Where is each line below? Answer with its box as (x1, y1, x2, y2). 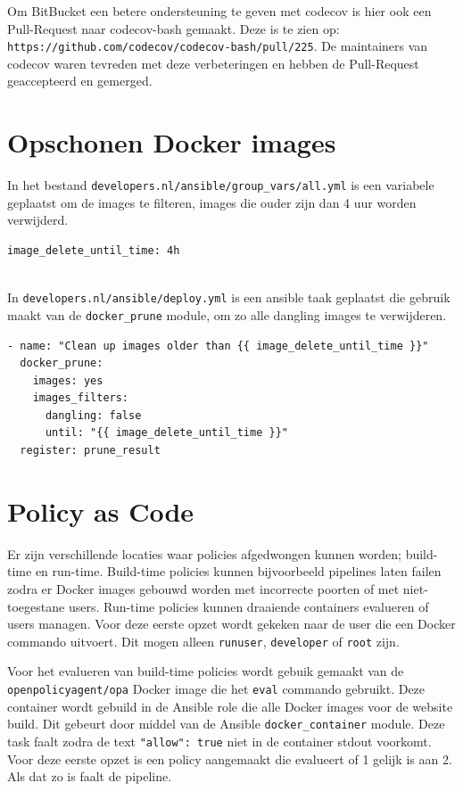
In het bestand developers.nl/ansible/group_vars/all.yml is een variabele (7, 176, 434, 194)
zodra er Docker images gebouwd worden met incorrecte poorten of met (7, 579, 400, 597)
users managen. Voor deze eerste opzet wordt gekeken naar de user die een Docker (7, 614, 456, 633)
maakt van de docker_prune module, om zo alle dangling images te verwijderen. (7, 305, 447, 324)
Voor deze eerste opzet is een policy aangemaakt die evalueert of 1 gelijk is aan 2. (7, 749, 452, 768)
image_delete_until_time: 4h (7, 244, 180, 257)
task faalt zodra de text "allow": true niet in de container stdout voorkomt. (7, 731, 432, 750)
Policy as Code (7, 492, 194, 529)
